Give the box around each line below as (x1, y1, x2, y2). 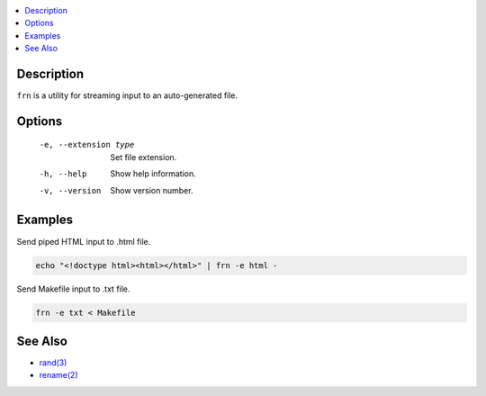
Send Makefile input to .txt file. (16, 283, 130, 294)
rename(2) (39, 370, 78, 381)
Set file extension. (110, 151, 177, 162)
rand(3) (39, 357, 67, 368)
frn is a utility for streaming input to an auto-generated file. (16, 90, 238, 101)
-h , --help (39, 169, 87, 179)
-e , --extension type (39, 139, 135, 150)
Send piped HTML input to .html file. (16, 236, 151, 247)
